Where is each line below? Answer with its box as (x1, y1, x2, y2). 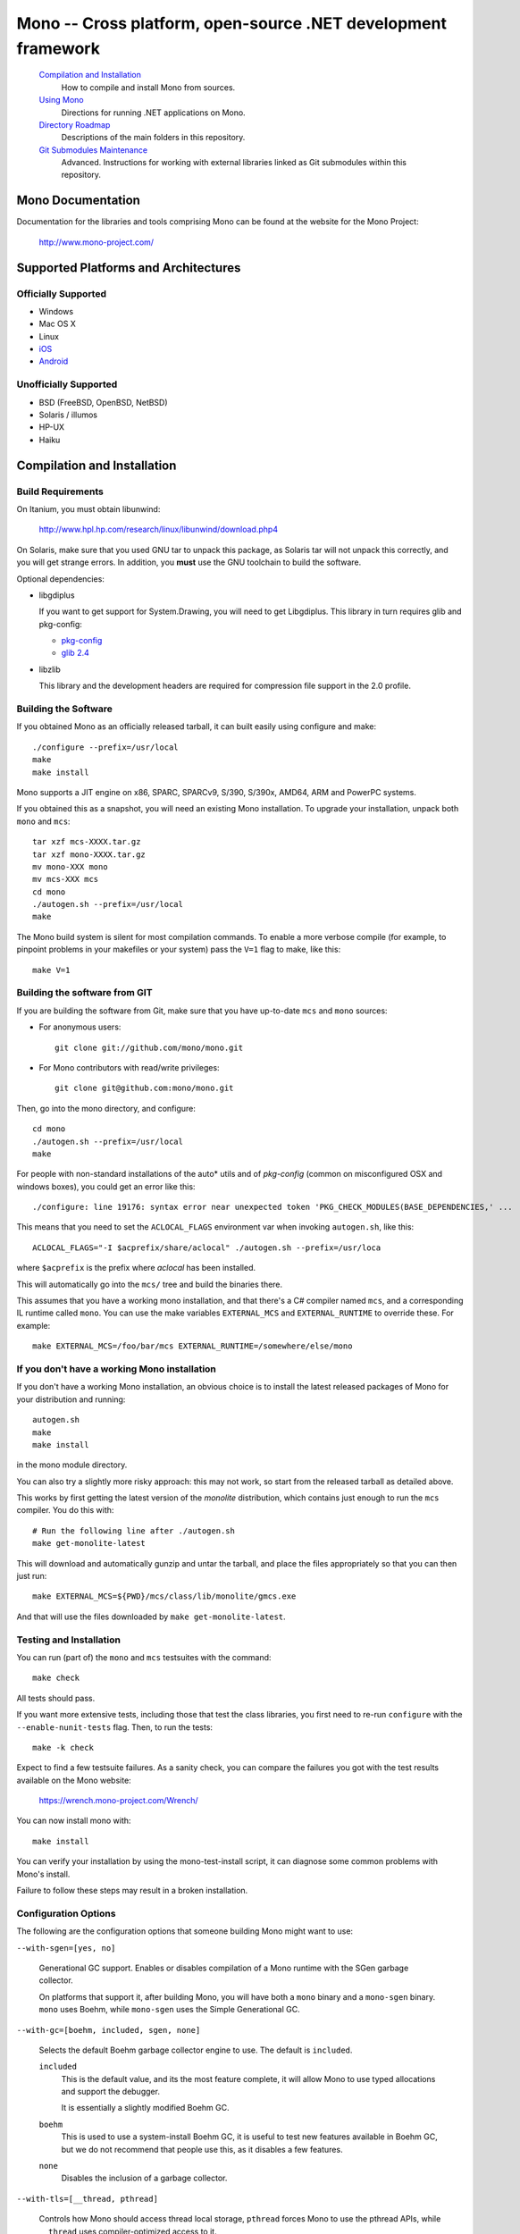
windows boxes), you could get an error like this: (16, 1180, 196, 1192)
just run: (16, 1571, 47, 1582)
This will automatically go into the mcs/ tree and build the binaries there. (16, 1279, 283, 1289)
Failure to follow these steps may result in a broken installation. (16, 1885, 248, 1896)
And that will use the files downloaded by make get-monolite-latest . (16, 1611, 286, 1622)
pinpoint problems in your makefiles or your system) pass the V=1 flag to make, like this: (16, 944, 341, 955)
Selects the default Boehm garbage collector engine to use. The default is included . (38, 2045, 353, 2055)
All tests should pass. (16, 1692, 96, 1703)
